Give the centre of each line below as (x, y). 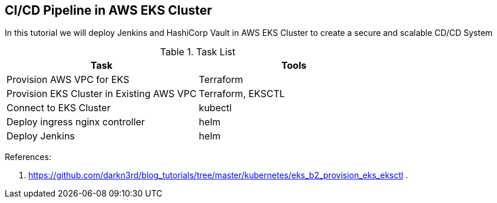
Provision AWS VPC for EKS (68, 80)
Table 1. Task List (198, 52)
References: (28, 157)
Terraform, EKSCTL (242, 94)
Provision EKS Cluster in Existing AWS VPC (102, 94)
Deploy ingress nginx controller (76, 122)
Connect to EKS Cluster (59, 108)
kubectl (215, 108)
